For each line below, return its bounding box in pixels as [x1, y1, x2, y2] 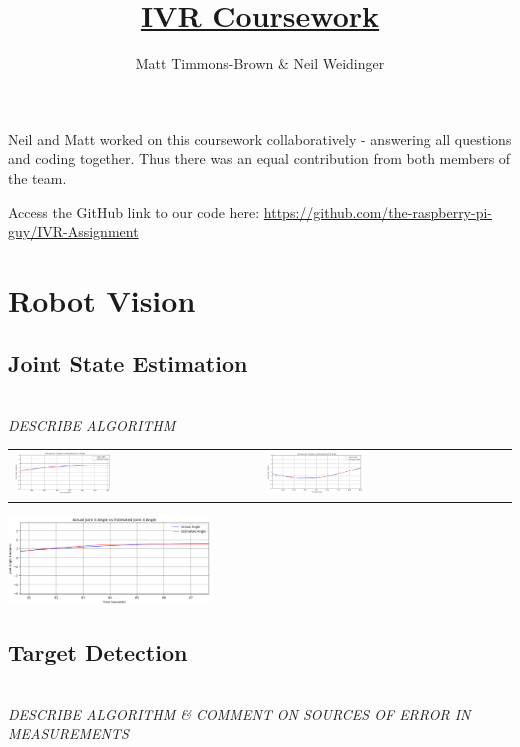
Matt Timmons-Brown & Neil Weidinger [135, 53, 385, 74]
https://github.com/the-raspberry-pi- [263, 201, 493, 222]
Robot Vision [8, 279, 196, 320]
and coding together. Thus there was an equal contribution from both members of [8, 148, 511, 169]
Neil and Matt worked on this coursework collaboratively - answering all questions [8, 128, 512, 149]
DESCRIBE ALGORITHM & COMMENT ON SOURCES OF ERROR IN [8, 703, 471, 724]
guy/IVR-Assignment [8, 221, 139, 242]
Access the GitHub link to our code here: [8, 201, 260, 222]
